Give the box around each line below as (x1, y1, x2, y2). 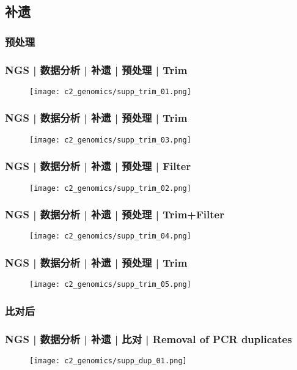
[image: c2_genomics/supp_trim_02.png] (29, 183, 191, 193)
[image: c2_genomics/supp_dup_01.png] (29, 357, 187, 366)
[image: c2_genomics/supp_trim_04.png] (29, 232, 191, 241)
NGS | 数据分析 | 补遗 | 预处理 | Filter (5, 158, 191, 174)
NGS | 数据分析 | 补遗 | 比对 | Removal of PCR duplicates (5, 331, 292, 346)
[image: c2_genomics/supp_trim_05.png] (29, 280, 191, 289)
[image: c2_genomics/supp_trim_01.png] (29, 87, 191, 96)
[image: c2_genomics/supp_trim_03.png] (29, 135, 191, 144)
